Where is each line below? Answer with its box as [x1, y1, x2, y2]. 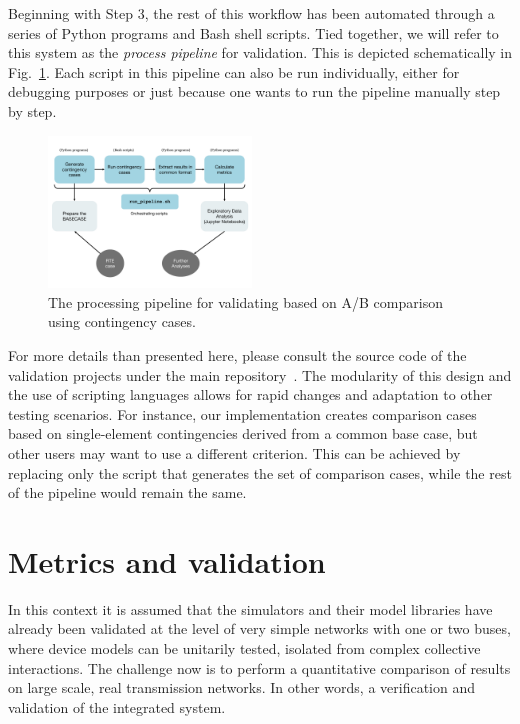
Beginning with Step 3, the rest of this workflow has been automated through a [8, 3, 495, 23]
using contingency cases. [48, 311, 196, 332]
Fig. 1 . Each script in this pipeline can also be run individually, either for [8, 61, 460, 82]
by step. [8, 100, 57, 121]
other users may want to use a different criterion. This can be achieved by [8, 442, 461, 463]
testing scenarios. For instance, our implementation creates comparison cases [8, 403, 477, 424]
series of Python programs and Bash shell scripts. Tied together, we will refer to [8, 22, 499, 43]
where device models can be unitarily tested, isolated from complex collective [8, 638, 481, 659]
